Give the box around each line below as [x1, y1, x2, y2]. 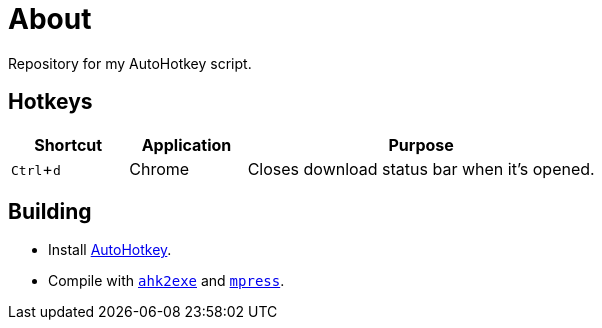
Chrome [129, 158, 190, 179]
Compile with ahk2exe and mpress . [48, 272, 285, 290]
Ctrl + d [11, 158, 61, 179]
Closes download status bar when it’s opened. [247, 158, 595, 179]
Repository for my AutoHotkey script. [8, 54, 252, 72]
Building [8, 199, 92, 225]
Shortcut [34, 134, 103, 155]
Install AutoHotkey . [48, 241, 172, 259]
